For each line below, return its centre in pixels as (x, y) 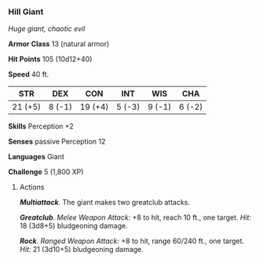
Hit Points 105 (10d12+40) (50, 59)
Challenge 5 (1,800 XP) (46, 172)
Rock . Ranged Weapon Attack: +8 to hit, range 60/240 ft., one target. (132, 241)
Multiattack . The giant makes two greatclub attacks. (105, 202)
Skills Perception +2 (41, 126)
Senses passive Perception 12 (57, 142)
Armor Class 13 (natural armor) (59, 44)
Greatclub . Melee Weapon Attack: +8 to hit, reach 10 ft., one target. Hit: (135, 217)
